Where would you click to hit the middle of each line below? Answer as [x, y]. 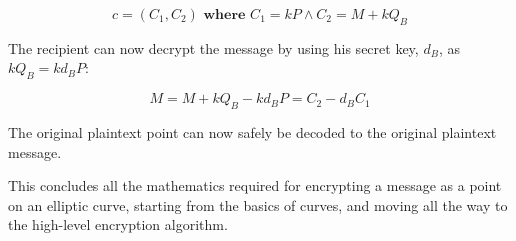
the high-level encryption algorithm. [118, 224]
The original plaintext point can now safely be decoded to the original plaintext [252, 131]
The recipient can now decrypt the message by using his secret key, [213, 47]
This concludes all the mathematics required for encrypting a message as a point [255, 185]
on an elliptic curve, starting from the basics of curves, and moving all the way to [258, 204]
